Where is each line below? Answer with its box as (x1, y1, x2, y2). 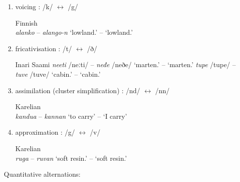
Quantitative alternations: (4, 169, 81, 179)
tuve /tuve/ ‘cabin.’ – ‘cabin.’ (15, 69, 101, 79)
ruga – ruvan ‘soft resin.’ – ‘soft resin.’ (15, 153, 127, 163)
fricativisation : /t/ (15, 43, 72, 53)
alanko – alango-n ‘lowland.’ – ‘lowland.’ (15, 27, 133, 37)
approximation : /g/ (15, 127, 75, 137)
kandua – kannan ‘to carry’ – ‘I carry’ (15, 111, 127, 121)
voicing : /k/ (15, 1, 53, 11)
